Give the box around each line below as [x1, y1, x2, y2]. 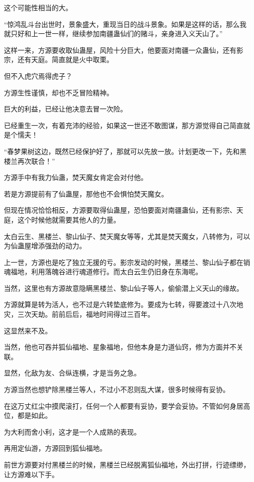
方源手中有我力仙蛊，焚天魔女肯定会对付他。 [4, 172, 148, 182]
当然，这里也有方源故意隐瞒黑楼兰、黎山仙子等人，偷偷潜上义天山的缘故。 [4, 283, 243, 293]
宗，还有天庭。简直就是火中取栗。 [4, 54, 113, 65]
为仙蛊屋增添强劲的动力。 [4, 241, 86, 251]
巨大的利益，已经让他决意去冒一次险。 [4, 104, 127, 114]
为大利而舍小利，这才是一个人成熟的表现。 [4, 426, 141, 437]
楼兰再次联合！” [4, 155, 55, 166]
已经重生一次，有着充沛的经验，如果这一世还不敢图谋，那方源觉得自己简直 [4, 120, 243, 130]
